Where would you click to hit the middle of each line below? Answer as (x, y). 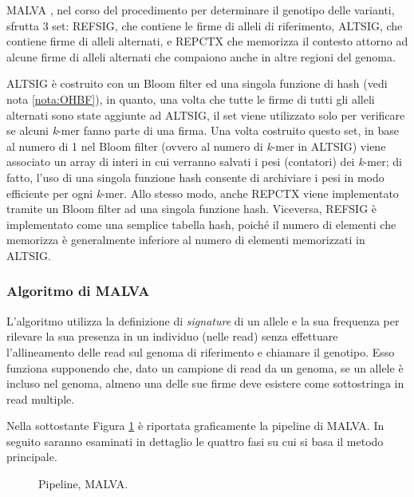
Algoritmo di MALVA (78, 291)
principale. (32, 457)
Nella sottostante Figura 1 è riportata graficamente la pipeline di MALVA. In (195, 426)
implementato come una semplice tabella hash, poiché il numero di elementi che (201, 224)
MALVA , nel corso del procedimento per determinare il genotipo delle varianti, (201, 10)
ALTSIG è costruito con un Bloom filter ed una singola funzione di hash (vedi (197, 83)
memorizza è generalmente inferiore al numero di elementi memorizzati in (186, 240)
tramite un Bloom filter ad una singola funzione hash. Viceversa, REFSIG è (192, 209)
